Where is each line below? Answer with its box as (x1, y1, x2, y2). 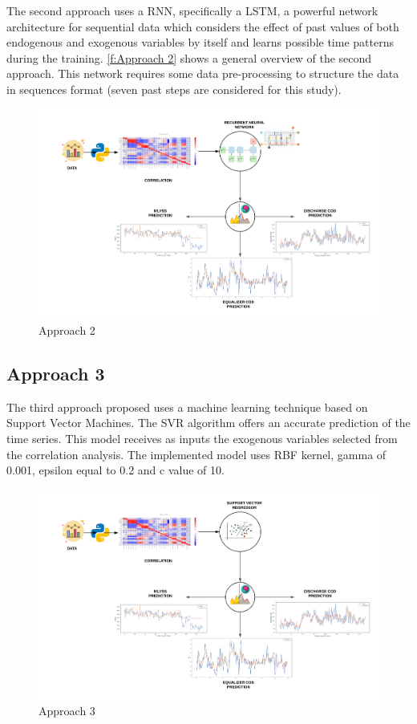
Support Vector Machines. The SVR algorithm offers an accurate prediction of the (6, 414, 411, 431)
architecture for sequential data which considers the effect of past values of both (6, 18, 399, 35)
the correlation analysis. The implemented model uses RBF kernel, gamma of (6, 445, 387, 462)
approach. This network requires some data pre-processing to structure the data (6, 65, 399, 82)
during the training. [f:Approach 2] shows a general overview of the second (6, 49, 372, 66)
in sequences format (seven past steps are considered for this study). (6, 80, 342, 97)
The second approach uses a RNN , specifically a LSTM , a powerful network (6, 2, 379, 18)
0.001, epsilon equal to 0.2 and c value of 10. (6, 462, 225, 478)
